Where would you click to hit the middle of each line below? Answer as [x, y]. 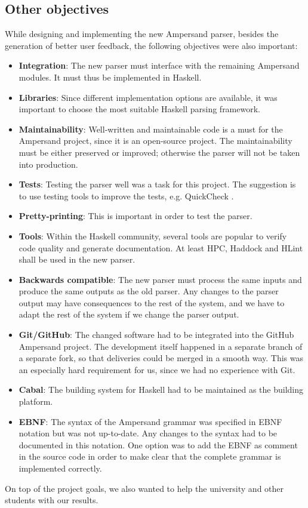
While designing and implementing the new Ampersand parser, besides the [142, 34]
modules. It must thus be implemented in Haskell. [110, 77]
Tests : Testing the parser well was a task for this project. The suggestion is [157, 184]
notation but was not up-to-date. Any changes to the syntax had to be [148, 433]
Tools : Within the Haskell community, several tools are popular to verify [153, 235]
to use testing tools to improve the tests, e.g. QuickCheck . [126, 195]
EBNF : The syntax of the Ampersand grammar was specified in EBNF [150, 421]
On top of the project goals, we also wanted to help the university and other [144, 488]
